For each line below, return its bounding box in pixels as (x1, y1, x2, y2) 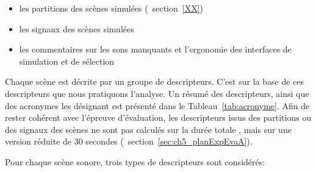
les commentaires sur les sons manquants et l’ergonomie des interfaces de (19, 43, 292, 56)
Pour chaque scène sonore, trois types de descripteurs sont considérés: (5, 155, 265, 168)
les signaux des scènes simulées (19, 22, 134, 35)
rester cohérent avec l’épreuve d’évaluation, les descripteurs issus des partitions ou (5, 111, 312, 124)
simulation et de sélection (19, 54, 115, 67)
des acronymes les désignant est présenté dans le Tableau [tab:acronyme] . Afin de (5, 99, 310, 112)
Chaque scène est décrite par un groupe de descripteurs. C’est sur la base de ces (5, 75, 304, 88)
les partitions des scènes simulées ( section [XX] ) (19, 2, 204, 14)
